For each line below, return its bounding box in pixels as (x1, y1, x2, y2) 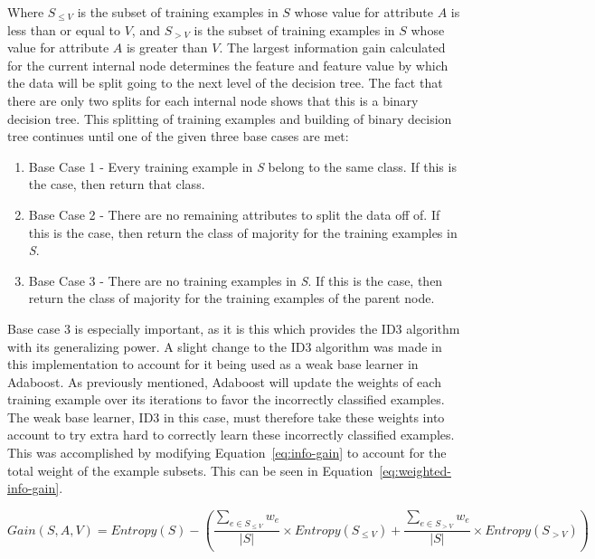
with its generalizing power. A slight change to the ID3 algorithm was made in (7, 336, 442, 355)
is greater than (126, 38, 208, 57)
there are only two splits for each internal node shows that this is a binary (7, 90, 419, 109)
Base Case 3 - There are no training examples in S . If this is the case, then (28, 270, 443, 289)
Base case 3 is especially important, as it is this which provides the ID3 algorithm (7, 318, 460, 337)
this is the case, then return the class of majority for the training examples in (28, 223, 458, 242)
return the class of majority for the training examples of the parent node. (28, 289, 435, 308)
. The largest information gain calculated (219, 38, 446, 57)
